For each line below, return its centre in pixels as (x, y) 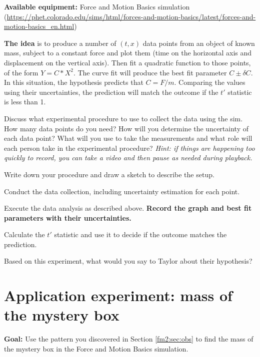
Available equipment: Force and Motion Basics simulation (97, 6)
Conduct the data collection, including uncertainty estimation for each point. (122, 191)
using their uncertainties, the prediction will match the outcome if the (111, 92)
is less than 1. (25, 102)
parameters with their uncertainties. (68, 217)
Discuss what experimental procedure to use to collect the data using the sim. (123, 118)
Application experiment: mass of (118, 295)
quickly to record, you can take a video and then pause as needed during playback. (128, 158)
